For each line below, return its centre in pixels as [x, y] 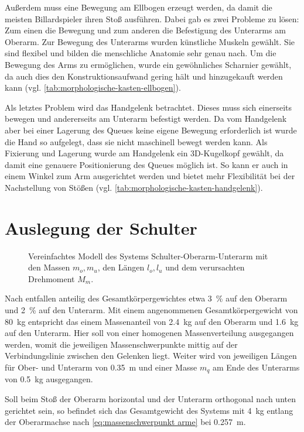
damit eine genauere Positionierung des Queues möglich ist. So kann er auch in [146, 164]
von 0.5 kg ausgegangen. [49, 379]
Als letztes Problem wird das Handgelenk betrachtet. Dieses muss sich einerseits [148, 107]
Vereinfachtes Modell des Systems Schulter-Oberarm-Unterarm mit [148, 256]
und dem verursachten [205, 267]
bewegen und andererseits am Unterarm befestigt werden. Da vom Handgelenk [146, 119]
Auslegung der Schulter [101, 227]
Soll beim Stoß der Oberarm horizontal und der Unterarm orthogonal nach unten [150, 399]
